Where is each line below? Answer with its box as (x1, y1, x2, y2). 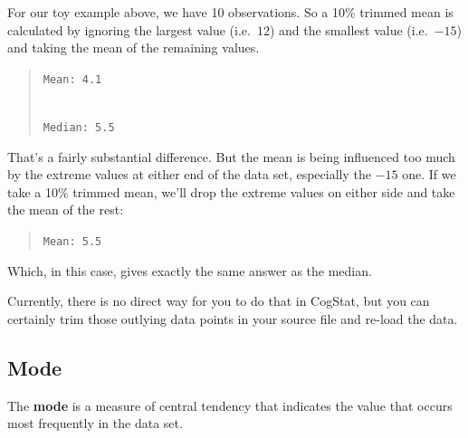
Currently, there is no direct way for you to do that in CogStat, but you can (7, 291, 430, 310)
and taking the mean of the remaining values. (7, 38, 260, 57)
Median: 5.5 (43, 121, 115, 135)
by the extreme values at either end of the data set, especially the (7, 165, 371, 184)
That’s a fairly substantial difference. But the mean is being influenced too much (7, 147, 455, 166)
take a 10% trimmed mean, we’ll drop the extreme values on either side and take (7, 182, 455, 201)
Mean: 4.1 (43, 72, 102, 86)
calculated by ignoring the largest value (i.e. (7, 20, 251, 39)
